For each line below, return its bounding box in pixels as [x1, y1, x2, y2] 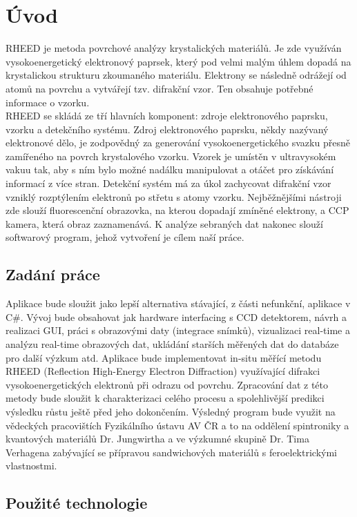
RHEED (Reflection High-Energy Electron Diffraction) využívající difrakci [6, 364, 320, 378]
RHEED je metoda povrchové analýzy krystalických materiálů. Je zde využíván [6, 41, 342, 55]
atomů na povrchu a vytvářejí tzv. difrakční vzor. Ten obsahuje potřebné [6, 81, 313, 95]
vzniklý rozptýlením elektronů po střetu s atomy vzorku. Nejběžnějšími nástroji [6, 189, 342, 204]
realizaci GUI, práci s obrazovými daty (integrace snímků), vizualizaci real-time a [6, 323, 350, 338]
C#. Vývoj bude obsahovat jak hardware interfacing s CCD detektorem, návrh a [6, 309, 347, 324]
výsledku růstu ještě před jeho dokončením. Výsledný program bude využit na [6, 404, 336, 418]
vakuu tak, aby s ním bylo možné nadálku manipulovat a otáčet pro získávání [6, 162, 334, 177]
